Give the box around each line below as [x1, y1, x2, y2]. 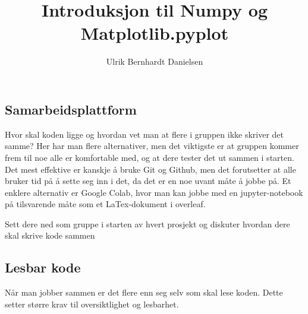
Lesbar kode [5, 258, 81, 277]
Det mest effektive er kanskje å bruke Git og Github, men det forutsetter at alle [5, 163, 296, 175]
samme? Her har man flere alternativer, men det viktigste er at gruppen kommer [5, 139, 299, 152]
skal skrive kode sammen [5, 229, 95, 242]
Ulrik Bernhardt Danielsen [106, 55, 203, 68]
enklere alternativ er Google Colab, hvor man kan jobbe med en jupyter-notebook [5, 186, 303, 198]
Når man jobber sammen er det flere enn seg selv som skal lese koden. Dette [5, 286, 283, 299]
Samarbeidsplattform [5, 100, 137, 118]
